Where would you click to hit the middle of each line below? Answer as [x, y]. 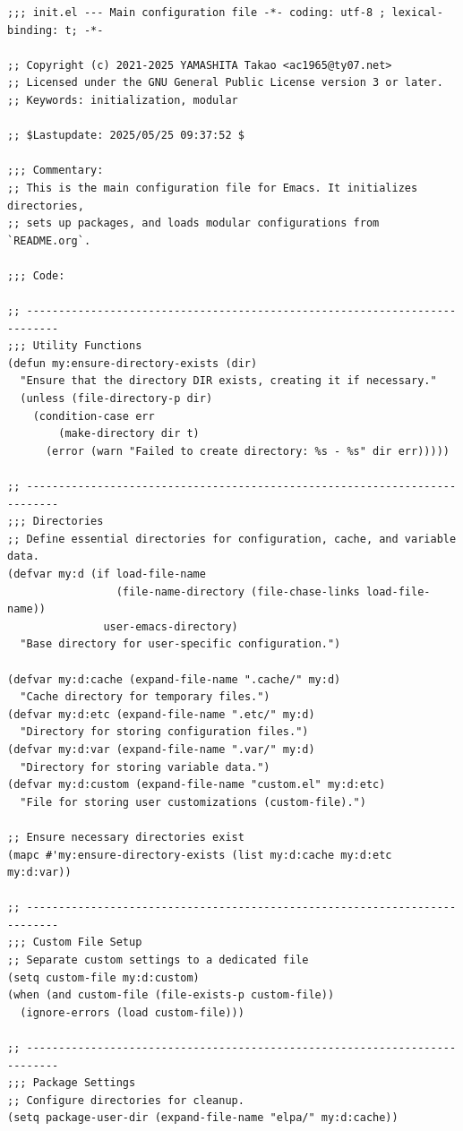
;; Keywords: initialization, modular [123, 100]
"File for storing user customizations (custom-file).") [193, 802]
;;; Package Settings [72, 1083]
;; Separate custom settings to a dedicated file [158, 960]
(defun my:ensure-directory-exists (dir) [133, 363]
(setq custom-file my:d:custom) [103, 977]
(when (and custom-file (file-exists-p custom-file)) [171, 995]
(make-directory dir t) [129, 434]
